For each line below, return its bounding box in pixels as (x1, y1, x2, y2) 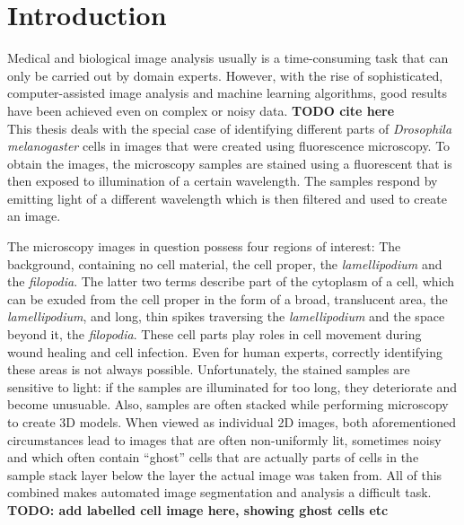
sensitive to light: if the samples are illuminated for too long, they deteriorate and (7, 377, 457, 396)
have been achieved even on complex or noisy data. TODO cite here (7, 101, 395, 119)
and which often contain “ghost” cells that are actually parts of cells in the (7, 448, 419, 467)
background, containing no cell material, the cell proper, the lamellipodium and (7, 254, 442, 273)
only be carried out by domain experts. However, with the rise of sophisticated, (7, 66, 443, 84)
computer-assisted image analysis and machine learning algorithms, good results (7, 83, 447, 102)
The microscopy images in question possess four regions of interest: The (7, 237, 401, 256)
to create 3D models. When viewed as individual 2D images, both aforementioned (7, 413, 457, 431)
